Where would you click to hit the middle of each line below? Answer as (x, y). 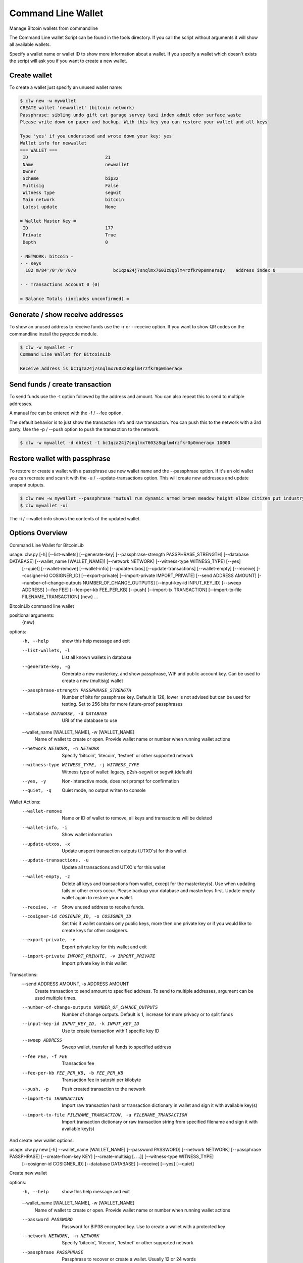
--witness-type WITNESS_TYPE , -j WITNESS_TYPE (81, 765)
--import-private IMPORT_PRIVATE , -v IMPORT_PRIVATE (89, 956)
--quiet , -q (37, 790)
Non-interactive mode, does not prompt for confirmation (120, 781)
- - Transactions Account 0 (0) (60, 285)
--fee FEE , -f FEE (45, 1056)
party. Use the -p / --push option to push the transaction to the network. (85, 429)
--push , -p (35, 1089)
